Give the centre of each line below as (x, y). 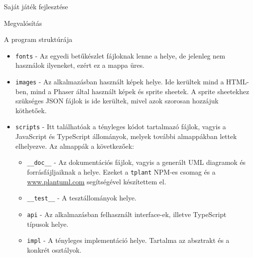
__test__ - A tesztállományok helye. (82, 198)
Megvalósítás (23, 23)
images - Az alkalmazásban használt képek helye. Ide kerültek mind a (120, 82)
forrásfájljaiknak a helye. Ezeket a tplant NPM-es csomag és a (121, 171)
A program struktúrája (38, 39)
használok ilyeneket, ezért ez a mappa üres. (80, 65)
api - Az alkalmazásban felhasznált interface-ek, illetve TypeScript (127, 214)
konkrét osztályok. (54, 249)
